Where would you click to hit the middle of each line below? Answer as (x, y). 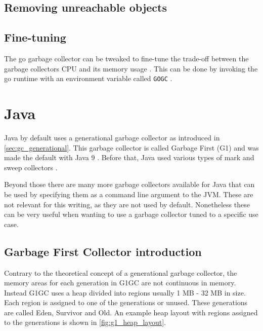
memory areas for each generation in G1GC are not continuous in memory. (120, 283)
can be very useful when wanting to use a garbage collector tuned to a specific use (131, 214)
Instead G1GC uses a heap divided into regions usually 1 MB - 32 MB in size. (125, 292)
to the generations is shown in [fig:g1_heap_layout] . (85, 322)
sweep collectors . (31, 167)
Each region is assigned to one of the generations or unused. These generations (126, 302)
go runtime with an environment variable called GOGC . (88, 78)
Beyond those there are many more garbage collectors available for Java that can (129, 184)
